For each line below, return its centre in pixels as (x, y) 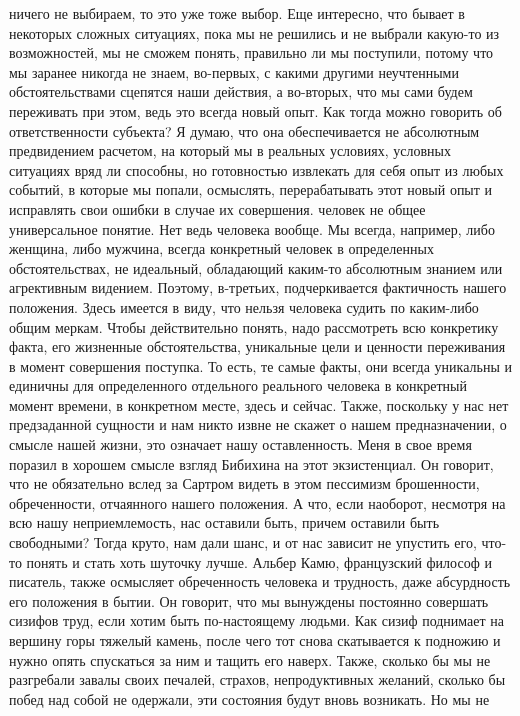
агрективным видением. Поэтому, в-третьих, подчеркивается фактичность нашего (258, 287)
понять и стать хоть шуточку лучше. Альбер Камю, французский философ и (259, 561)
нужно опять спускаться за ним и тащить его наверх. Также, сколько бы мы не (250, 659)
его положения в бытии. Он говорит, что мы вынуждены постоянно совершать (249, 600)
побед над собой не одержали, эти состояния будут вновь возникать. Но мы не (249, 698)
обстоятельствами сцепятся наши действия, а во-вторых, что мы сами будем (241, 91)
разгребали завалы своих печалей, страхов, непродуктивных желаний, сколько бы (257, 679)
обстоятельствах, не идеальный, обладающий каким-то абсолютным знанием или (256, 267)
